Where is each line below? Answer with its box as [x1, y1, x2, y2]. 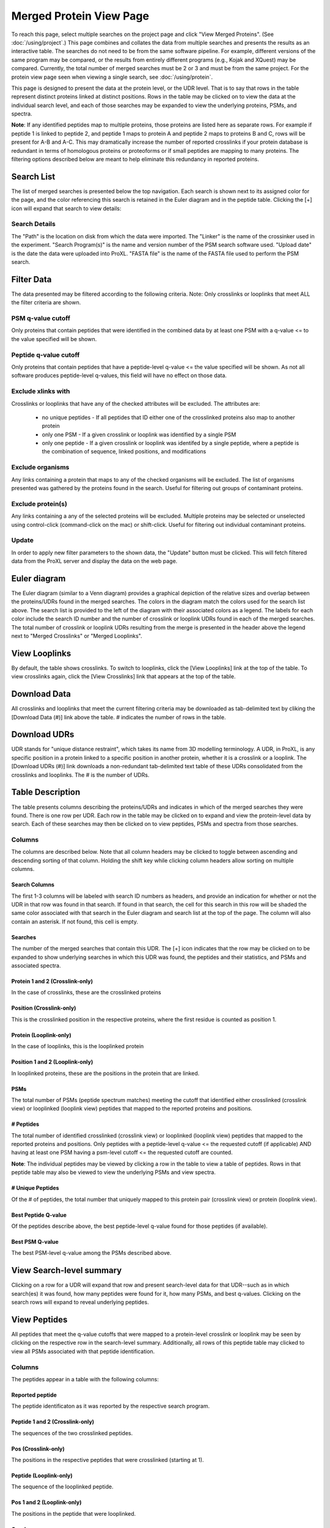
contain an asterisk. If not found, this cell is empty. [11, 917, 139, 925]
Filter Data [11, 274, 52, 284]
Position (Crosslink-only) [11, 1004, 76, 1012]
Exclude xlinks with [11, 387, 70, 395]
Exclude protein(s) [11, 499, 67, 508]
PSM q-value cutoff [11, 314, 70, 323]
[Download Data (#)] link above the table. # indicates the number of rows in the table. [11, 713, 226, 721]
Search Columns [11, 881, 55, 889]
